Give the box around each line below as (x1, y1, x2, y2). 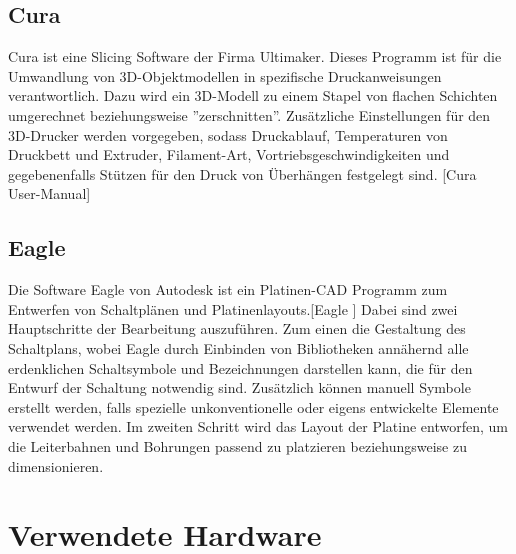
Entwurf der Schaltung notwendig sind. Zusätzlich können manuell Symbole (8, 377, 471, 398)
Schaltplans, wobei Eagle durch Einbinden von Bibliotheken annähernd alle (8, 337, 469, 358)
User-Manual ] (8, 183, 91, 204)
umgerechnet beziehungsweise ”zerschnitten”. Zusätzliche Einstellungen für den (8, 104, 491, 125)
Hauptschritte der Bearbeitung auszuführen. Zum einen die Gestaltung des (8, 318, 466, 339)
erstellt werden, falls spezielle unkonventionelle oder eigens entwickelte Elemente (8, 396, 499, 417)
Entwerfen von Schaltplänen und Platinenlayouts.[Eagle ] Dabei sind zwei (8, 298, 458, 319)
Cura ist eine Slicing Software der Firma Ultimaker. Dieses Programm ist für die (8, 46, 502, 67)
